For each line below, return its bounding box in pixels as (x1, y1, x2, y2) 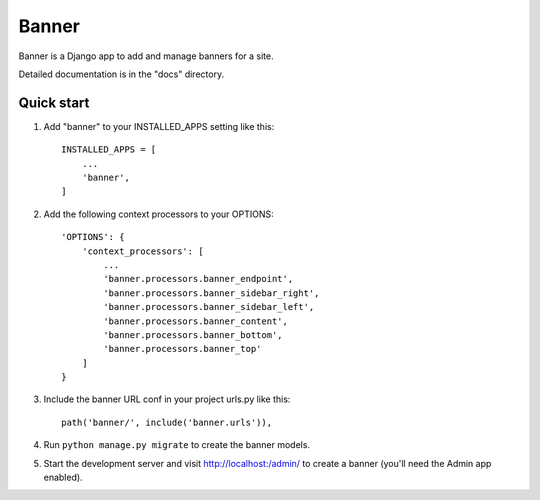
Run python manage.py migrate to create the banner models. (43, 439, 310, 451)
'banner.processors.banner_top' (103, 343, 262, 355)
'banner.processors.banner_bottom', (103, 329, 284, 340)
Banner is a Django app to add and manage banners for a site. (18, 50, 274, 62)
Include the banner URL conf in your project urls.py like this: (43, 393, 291, 405)
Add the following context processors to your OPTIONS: (43, 208, 274, 220)
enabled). (43, 471, 84, 484)
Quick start (18, 94, 90, 111)
